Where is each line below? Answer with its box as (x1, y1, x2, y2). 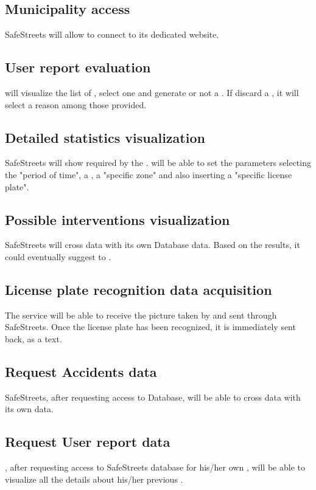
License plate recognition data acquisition (5, 280, 272, 298)
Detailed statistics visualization (5, 128, 205, 147)
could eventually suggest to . (5, 250, 111, 263)
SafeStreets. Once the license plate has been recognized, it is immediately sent (5, 320, 296, 333)
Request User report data (5, 432, 170, 451)
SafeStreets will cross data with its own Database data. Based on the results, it (5, 238, 300, 251)
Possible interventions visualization (5, 210, 230, 229)
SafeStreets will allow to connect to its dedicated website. (5, 28, 219, 41)
